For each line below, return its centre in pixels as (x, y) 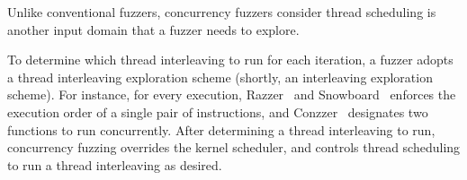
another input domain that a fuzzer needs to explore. (153, 29)
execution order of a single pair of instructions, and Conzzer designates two (218, 111)
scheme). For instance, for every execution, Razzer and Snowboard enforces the (232, 94)
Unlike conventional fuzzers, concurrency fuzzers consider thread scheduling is (222, 12)
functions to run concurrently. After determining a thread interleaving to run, (221, 129)
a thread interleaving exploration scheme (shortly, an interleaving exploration (220, 77)
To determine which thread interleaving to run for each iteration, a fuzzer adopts (230, 60)
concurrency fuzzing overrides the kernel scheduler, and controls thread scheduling (234, 147)
